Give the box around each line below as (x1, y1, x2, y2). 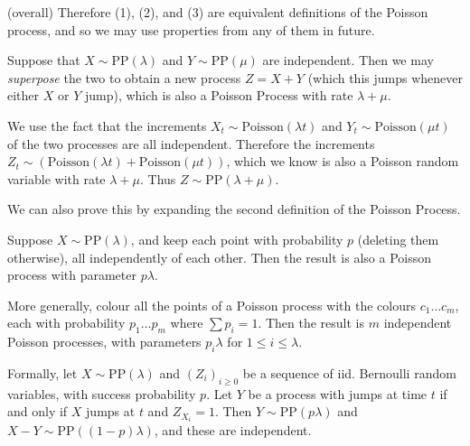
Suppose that (7, 51, 80, 70)
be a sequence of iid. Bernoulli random (242, 363, 456, 382)
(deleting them (357, 229, 439, 248)
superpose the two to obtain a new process (7, 68, 241, 87)
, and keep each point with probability (130, 229, 343, 248)
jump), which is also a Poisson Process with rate (84, 86, 353, 105)
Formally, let (7, 363, 78, 382)
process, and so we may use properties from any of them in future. (7, 20, 375, 39)
